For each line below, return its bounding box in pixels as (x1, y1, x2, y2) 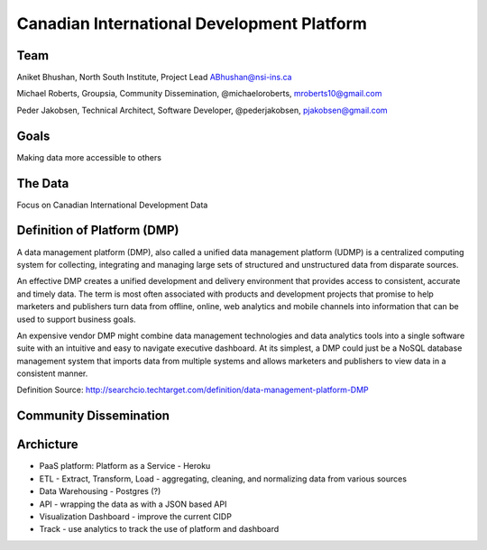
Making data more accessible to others (16, 151, 162, 162)
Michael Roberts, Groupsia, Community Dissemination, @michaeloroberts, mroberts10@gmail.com (16, 88, 382, 99)
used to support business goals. (16, 314, 136, 325)
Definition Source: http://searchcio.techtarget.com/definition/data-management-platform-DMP (16, 384, 369, 396)
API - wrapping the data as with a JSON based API (39, 499, 227, 509)
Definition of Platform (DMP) (16, 223, 179, 238)
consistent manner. (16, 368, 88, 379)
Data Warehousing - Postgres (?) (39, 486, 161, 497)
